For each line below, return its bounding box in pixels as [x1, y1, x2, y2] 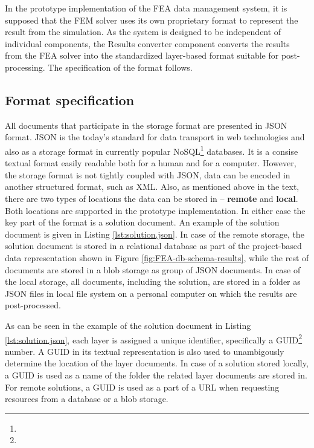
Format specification [5, 90, 135, 109]
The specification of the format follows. [48, 60, 193, 73]
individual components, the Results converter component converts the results [5, 37, 290, 50]
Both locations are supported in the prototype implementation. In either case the [5, 204, 306, 216]
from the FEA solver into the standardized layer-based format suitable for [5, 49, 279, 62]
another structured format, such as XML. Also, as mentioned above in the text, [5, 180, 300, 193]
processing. [5, 60, 45, 73]
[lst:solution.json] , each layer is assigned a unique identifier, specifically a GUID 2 [5, 331, 303, 346]
